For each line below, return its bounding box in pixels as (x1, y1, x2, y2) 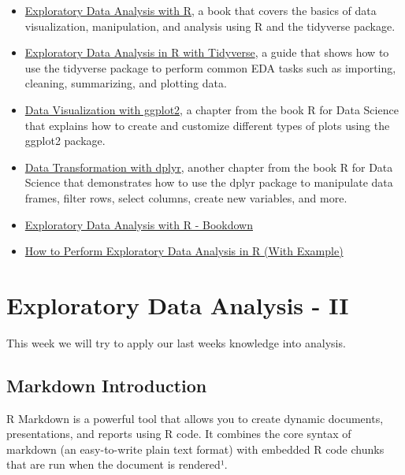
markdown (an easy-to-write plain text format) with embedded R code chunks (6, 440, 385, 457)
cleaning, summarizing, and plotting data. (24, 75, 227, 91)
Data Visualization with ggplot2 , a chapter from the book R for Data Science (24, 101, 399, 117)
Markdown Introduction (6, 373, 207, 397)
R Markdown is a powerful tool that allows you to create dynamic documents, (6, 410, 384, 426)
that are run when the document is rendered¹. (6, 456, 228, 473)
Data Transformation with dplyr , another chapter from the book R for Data (24, 158, 393, 175)
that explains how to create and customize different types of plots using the (24, 117, 390, 133)
